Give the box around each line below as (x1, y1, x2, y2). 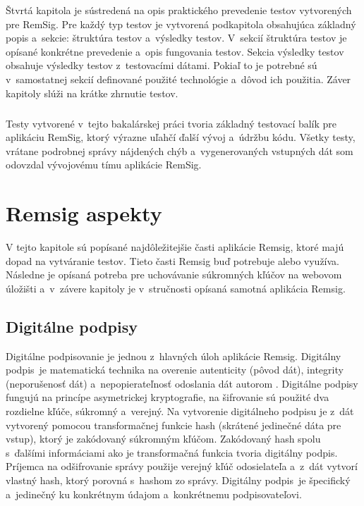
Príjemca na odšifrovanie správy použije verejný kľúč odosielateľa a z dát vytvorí (6, 459, 358, 474)
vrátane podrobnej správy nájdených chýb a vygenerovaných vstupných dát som (6, 143, 353, 158)
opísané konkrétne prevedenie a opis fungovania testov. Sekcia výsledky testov (6, 44, 344, 58)
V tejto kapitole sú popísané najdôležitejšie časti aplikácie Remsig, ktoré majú (6, 240, 344, 254)
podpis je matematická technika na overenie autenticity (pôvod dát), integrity (6, 362, 344, 377)
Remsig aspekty (6, 199, 162, 228)
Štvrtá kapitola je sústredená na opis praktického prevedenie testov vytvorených (6, 3, 352, 17)
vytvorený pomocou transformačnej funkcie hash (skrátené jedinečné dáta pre (6, 417, 341, 432)
